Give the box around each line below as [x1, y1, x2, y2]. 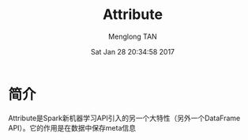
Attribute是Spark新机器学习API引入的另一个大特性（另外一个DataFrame [8, 113, 241, 123]
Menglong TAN [107, 32, 158, 41]
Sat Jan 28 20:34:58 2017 [90, 47, 175, 56]
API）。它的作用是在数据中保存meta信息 [8, 123, 137, 132]
